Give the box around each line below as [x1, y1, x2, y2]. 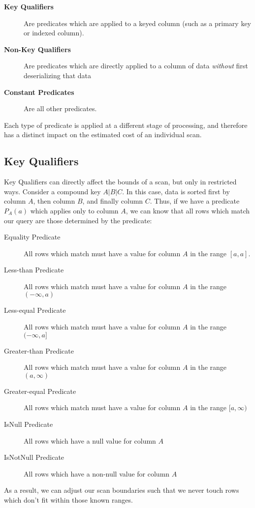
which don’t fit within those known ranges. [4, 495, 133, 505]
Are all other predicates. [24, 103, 97, 114]
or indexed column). [24, 28, 84, 38]
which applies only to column [30, 205, 119, 215]
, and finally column [82, 196, 143, 206]
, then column [33, 196, 75, 206]
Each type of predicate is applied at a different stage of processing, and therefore [4, 120, 248, 130]
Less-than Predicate [4, 265, 64, 275]
